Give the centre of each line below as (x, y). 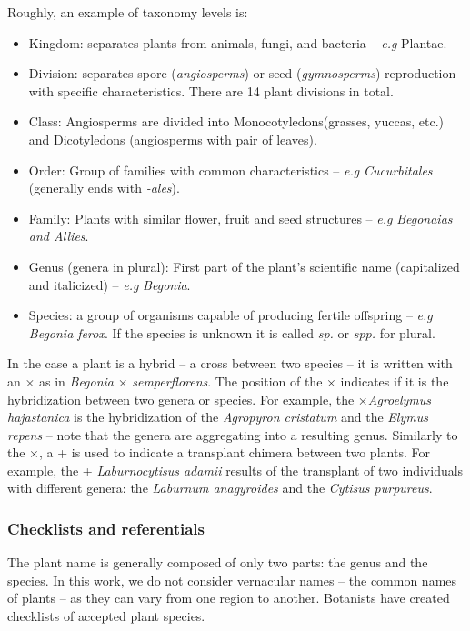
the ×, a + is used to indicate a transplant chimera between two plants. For (219, 452)
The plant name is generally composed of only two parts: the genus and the (218, 562)
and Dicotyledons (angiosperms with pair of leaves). (173, 139)
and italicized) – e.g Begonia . (110, 284)
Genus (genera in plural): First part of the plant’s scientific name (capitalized (244, 266)
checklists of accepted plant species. (106, 616)
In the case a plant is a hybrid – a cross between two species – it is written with (230, 363)
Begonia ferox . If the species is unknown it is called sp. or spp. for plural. (232, 332)
